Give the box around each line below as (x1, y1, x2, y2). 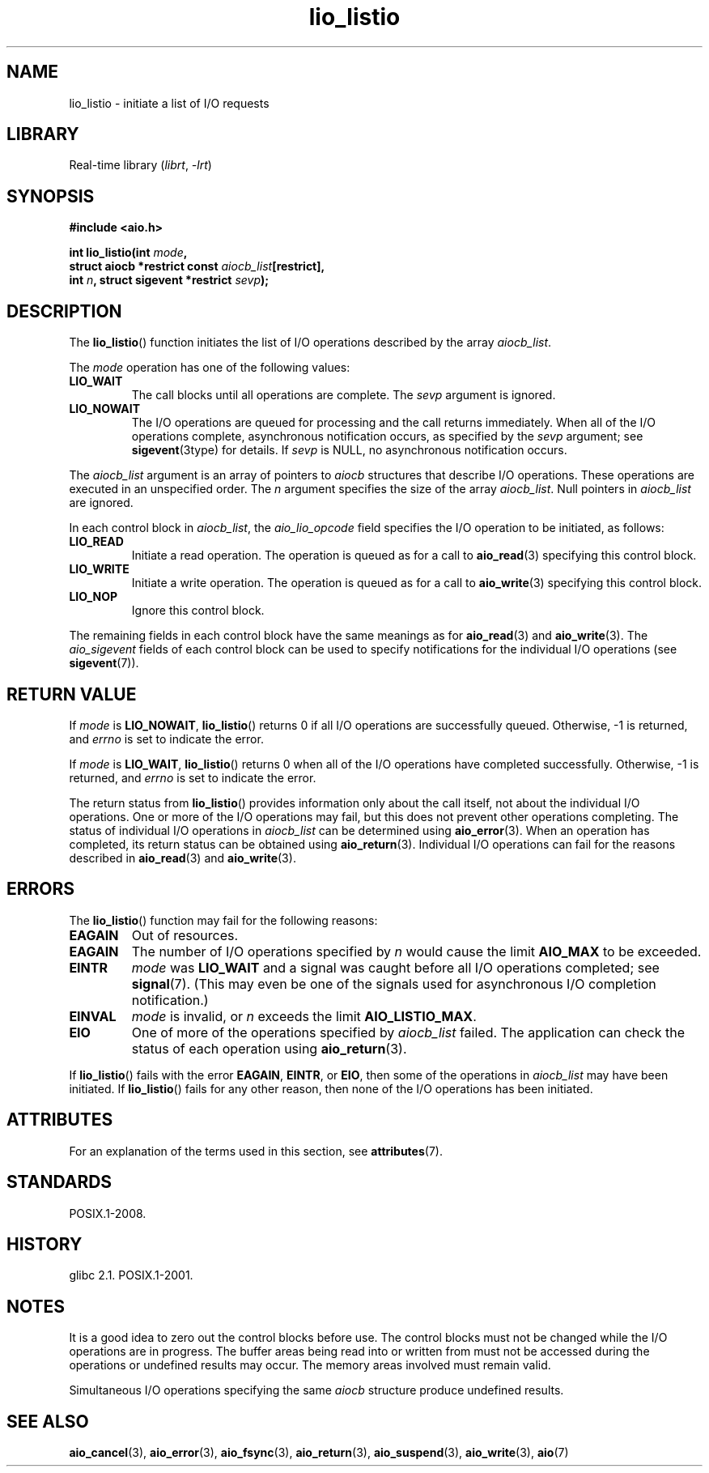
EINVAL (69, 1007, 117, 1024)
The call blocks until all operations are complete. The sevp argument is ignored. (131, 388, 556, 402)
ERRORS (6, 879, 75, 900)
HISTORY (6, 1233, 83, 1254)
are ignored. (69, 496, 134, 510)
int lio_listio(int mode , (69, 245, 188, 260)
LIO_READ (69, 534, 124, 549)
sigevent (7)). (69, 656, 139, 671)
